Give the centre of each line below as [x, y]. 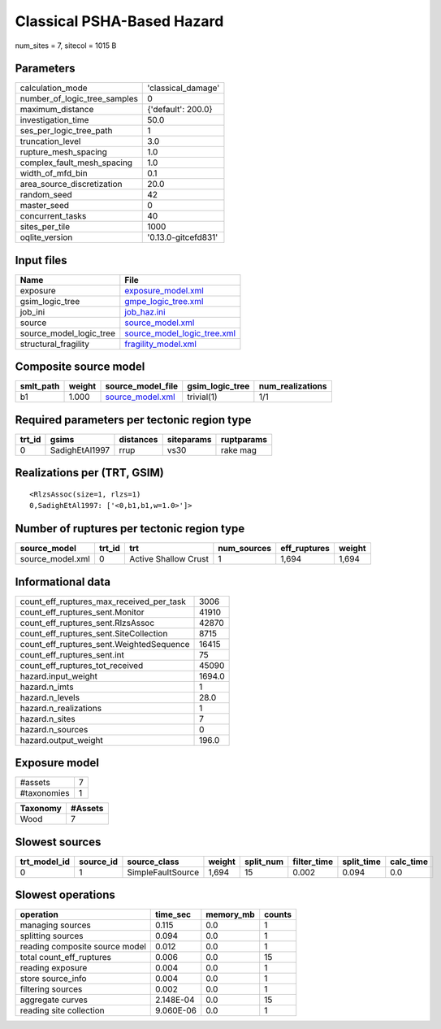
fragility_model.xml [160, 344]
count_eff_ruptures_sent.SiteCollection [94, 633]
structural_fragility [54, 344]
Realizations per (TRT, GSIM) [89, 473]
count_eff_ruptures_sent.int [72, 654]
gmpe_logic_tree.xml [164, 301]
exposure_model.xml [164, 290]
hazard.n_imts [47, 687]
